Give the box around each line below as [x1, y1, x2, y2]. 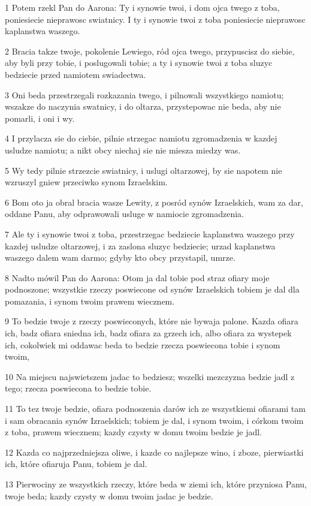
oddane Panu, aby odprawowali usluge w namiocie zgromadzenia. [5, 207, 244, 220]
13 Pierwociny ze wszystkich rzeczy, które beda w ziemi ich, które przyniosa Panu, [5, 478, 307, 490]
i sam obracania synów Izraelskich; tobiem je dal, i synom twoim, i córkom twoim [5, 414, 304, 426]
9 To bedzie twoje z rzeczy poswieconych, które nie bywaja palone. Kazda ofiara [5, 315, 298, 327]
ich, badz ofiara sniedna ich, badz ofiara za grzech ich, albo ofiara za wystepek [5, 327, 292, 339]
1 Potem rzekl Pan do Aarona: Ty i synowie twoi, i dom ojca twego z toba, [5, 1, 280, 13]
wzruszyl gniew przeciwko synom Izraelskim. [5, 176, 168, 188]
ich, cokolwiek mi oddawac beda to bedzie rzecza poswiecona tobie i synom [5, 338, 280, 351]
